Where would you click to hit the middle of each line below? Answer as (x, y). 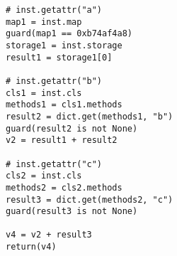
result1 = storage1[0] (59, 57)
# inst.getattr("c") (54, 164)
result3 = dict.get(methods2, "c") (90, 199)
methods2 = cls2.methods (64, 187)
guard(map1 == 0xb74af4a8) (69, 34)
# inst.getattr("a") (54, 10)
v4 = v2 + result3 (49, 235)
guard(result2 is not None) (72, 128)
